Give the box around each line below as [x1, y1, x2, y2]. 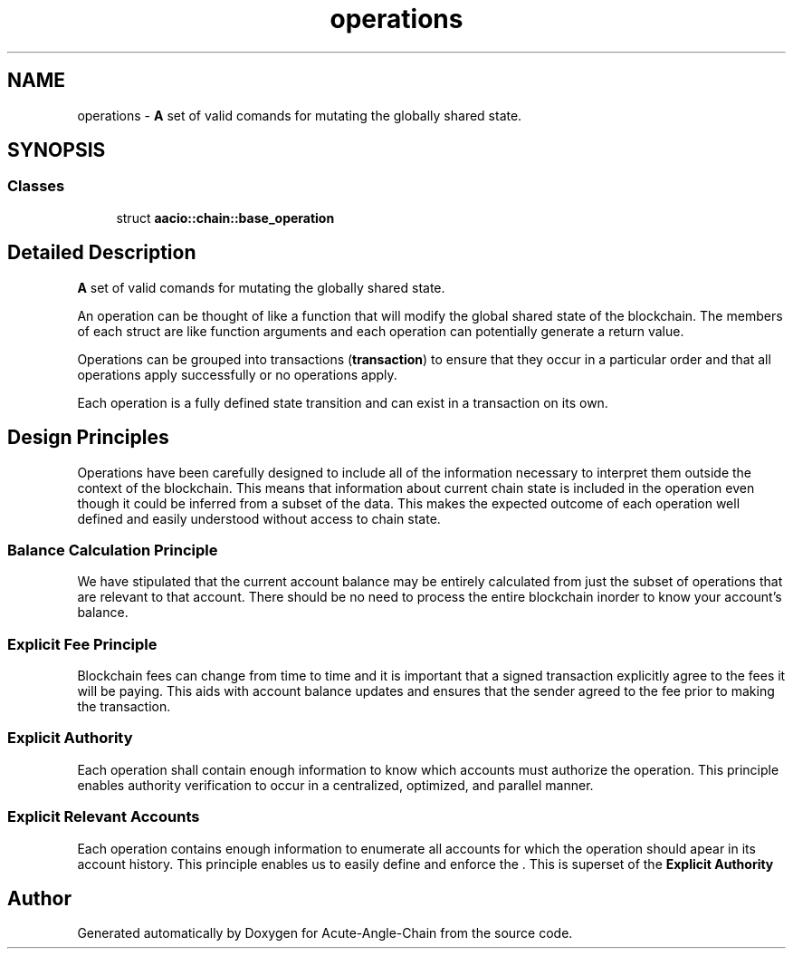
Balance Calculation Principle [7, 540, 218, 559]
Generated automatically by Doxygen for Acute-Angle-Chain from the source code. [77, 925, 573, 942]
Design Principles [7, 426, 169, 449]
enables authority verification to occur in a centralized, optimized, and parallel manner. [77, 777, 594, 793]
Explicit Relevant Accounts [7, 807, 200, 826]
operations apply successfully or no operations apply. [77, 366, 397, 382]
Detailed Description [7, 241, 196, 265]
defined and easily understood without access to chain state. [77, 510, 441, 526]
